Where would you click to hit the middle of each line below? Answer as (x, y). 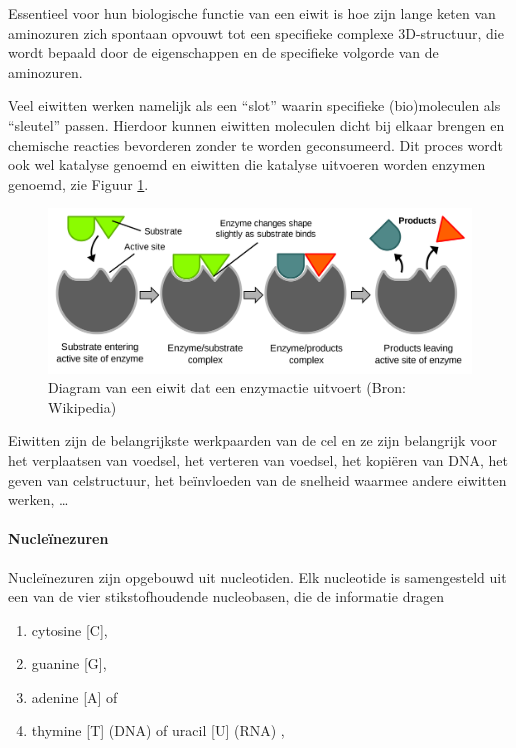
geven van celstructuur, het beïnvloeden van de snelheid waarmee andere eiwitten (257, 479)
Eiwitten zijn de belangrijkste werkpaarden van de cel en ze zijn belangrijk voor (252, 440)
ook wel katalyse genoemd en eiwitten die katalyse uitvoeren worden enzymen (247, 164)
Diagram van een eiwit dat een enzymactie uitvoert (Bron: (227, 387)
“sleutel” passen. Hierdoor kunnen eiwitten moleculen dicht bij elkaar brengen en (256, 124)
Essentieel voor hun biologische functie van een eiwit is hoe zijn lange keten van (252, 13)
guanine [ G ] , (69, 663)
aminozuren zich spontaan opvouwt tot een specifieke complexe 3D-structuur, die (256, 32)
